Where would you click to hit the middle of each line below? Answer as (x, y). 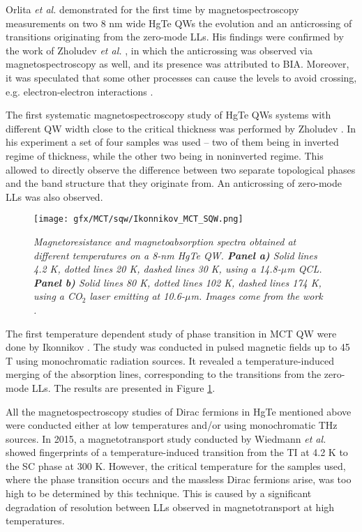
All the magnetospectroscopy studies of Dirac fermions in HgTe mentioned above (179, 411)
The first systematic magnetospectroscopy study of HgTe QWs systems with (168, 115)
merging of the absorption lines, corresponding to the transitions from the (164, 374)
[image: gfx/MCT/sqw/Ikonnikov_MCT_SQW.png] (138, 219)
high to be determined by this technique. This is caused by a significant (159, 493)
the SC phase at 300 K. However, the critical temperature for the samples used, (176, 465)
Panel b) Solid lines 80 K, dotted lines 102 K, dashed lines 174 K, (178, 282)
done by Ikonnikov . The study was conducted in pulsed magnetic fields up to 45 (178, 347)
